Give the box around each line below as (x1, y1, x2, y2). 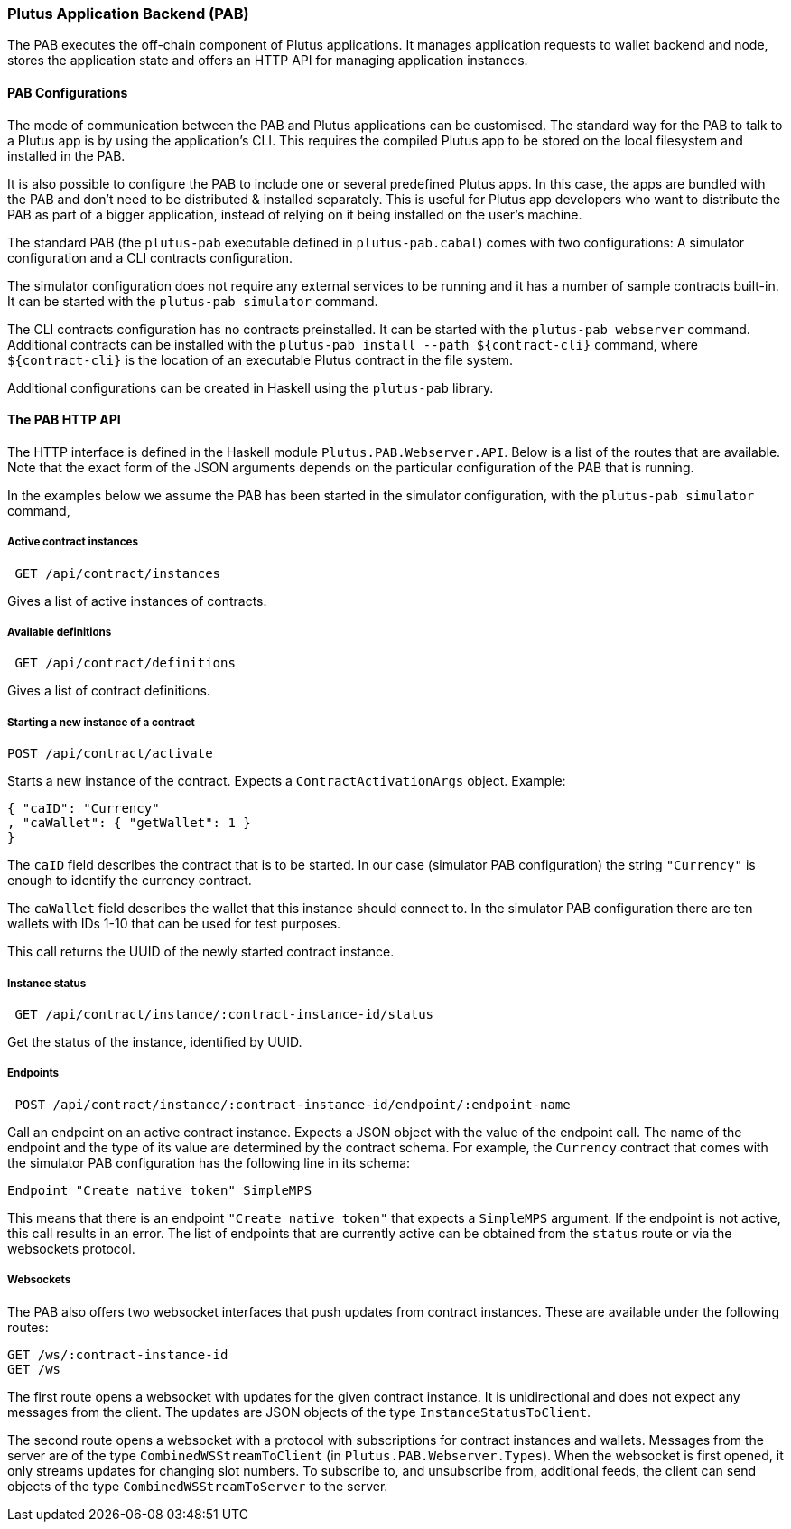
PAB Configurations (7, 84, 128, 100)
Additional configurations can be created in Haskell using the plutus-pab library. (7, 379, 494, 396)
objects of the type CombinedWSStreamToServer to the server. (7, 1478, 388, 1494)
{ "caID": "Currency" (7, 801, 160, 816)
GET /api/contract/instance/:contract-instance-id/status (14, 1006, 434, 1021)
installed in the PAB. (7, 147, 126, 163)
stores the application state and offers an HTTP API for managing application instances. (7, 52, 528, 69)
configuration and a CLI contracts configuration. (7, 249, 293, 266)
